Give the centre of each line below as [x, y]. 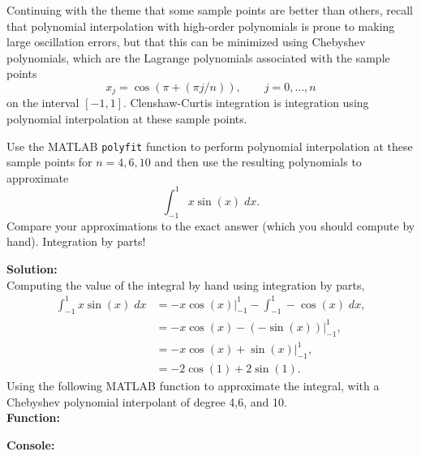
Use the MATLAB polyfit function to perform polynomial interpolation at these [210, 146]
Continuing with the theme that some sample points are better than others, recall [210, 10]
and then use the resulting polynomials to [258, 162]
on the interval [43, 103]
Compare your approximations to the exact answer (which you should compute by [211, 225]
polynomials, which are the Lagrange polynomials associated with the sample [198, 57]
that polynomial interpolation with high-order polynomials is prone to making [201, 26]
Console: [31, 444]
